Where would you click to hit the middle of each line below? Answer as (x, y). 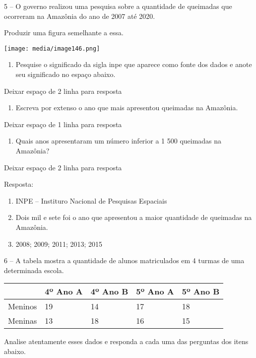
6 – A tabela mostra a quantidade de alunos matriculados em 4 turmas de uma (124, 260)
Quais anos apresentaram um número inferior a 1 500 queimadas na (119, 141)
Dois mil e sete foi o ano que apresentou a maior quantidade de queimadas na (134, 217)
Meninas (23, 321)
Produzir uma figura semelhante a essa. (64, 33)
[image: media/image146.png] (52, 48)
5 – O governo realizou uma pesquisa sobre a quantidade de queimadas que (118, 6)
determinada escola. (34, 270)
